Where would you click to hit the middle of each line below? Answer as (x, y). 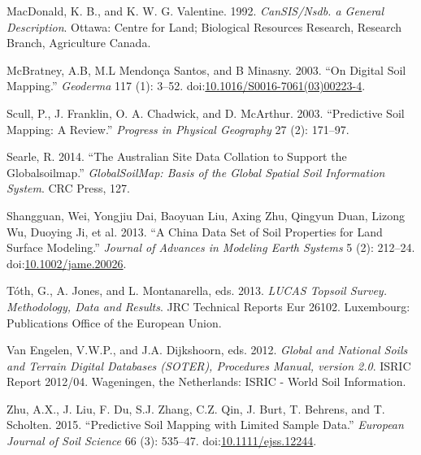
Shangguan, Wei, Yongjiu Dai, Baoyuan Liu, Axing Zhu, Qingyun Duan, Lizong (206, 215)
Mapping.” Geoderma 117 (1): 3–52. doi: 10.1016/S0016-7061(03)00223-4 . (186, 86)
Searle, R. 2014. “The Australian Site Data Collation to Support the (177, 156)
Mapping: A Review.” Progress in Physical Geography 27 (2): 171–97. (178, 129)
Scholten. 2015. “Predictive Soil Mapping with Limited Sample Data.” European (205, 425)
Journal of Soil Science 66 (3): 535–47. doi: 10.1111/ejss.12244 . (162, 441)
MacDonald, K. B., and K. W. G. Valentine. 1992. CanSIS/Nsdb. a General (195, 11)
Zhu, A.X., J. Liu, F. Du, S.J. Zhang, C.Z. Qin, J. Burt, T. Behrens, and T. (196, 408)
